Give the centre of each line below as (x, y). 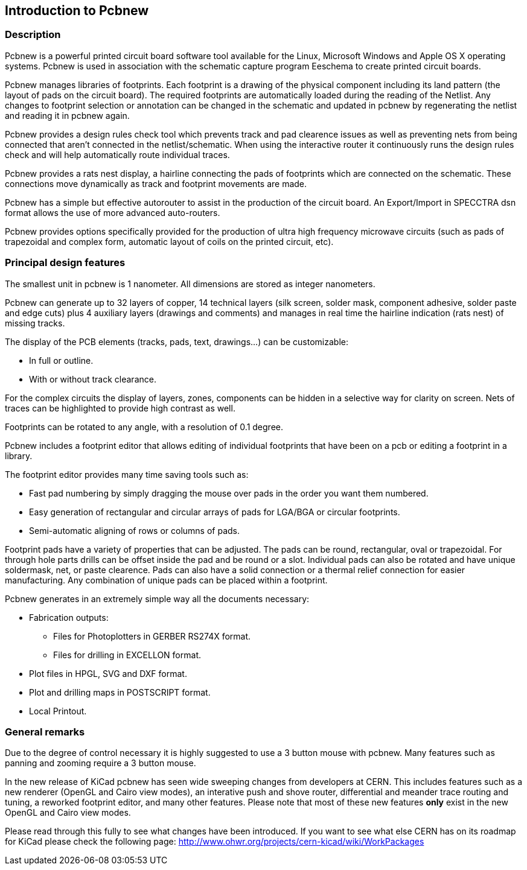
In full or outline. (61, 360)
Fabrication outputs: (69, 617)
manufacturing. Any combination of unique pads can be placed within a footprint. (166, 580)
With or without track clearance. (93, 379)
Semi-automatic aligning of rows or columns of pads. (135, 530)
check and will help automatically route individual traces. (117, 154)
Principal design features (65, 263)
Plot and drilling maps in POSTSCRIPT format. (120, 692)
